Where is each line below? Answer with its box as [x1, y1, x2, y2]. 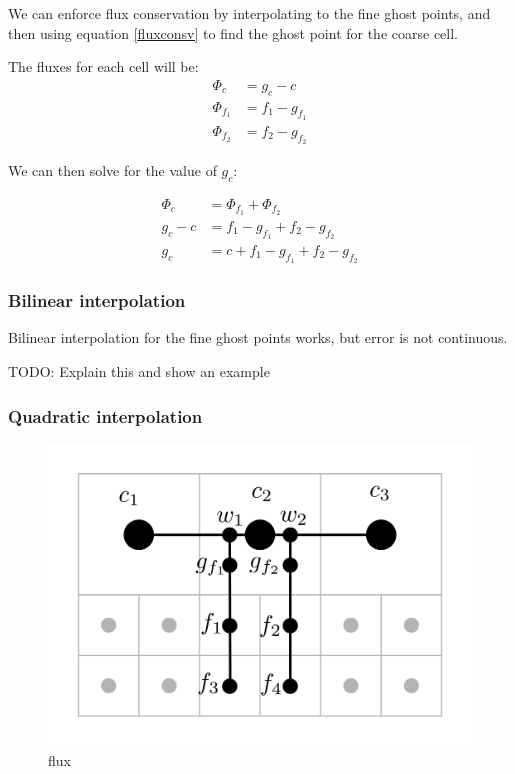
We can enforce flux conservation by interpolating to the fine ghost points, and [8, 3, 491, 23]
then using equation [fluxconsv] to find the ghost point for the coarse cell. [8, 22, 458, 43]
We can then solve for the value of [8, 160, 217, 181]
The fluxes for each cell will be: [8, 56, 199, 77]
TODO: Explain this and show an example [8, 361, 270, 382]
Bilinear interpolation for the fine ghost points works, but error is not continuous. [8, 327, 508, 348]
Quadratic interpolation [8, 403, 203, 428]
